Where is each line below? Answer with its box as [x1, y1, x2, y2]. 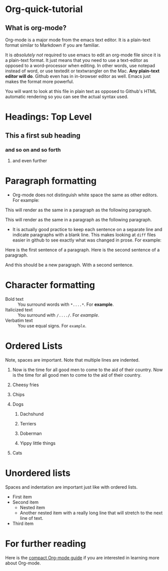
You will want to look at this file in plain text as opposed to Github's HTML [5, 88, 156, 94]
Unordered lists [5, 467, 71, 479]
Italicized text [5, 306, 33, 312]
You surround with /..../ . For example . [17, 312, 99, 318]
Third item [12, 520, 34, 526]
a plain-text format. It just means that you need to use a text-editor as [5, 57, 148, 63]
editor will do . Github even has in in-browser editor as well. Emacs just [5, 73, 151, 79]
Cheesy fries [12, 382, 39, 388]
